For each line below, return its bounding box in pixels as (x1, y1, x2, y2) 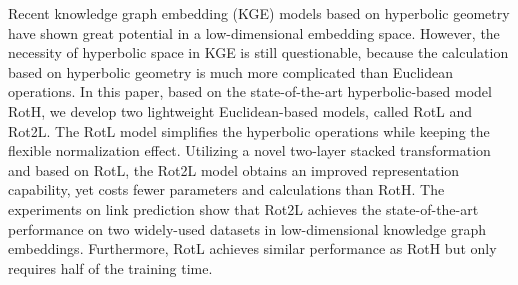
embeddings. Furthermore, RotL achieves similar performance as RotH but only (8, 238, 497, 259)
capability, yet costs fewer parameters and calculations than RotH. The (8, 179, 445, 200)
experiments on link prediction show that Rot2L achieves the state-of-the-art (8, 198, 479, 219)
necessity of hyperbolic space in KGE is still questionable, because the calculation (8, 42, 509, 63)
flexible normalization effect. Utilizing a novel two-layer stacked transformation (8, 140, 491, 161)
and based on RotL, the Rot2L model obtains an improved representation (8, 159, 460, 180)
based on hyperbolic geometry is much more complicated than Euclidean (8, 61, 453, 82)
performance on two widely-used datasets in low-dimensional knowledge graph (8, 218, 486, 239)
